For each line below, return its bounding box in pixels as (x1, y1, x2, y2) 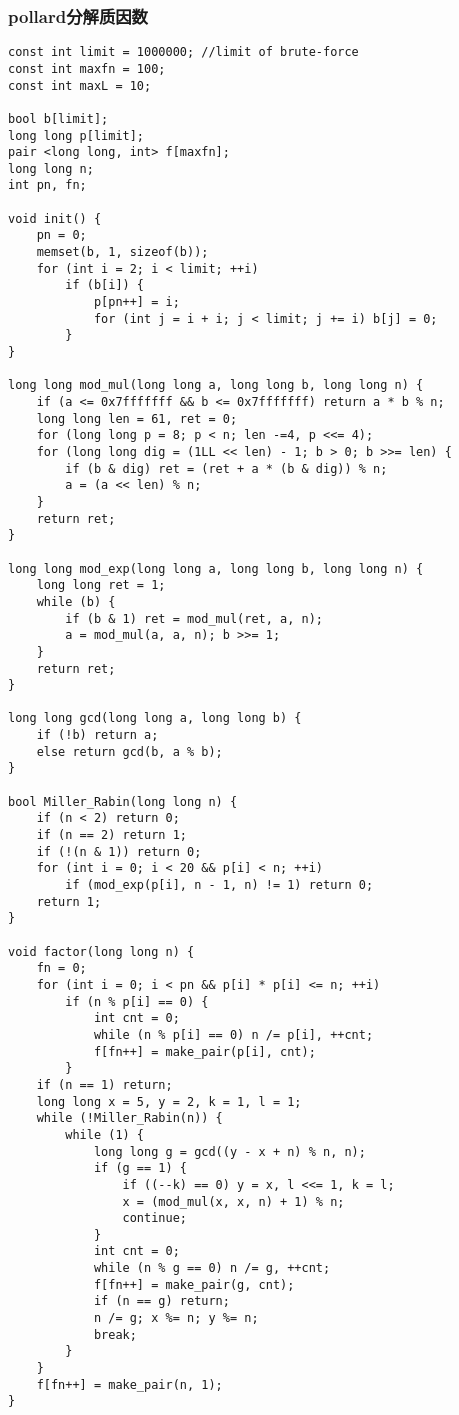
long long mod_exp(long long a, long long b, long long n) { (8, 561, 424, 576)
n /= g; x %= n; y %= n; (93, 1311, 259, 1326)
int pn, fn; (8, 178, 87, 193)
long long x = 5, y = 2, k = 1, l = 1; (36, 1094, 302, 1109)
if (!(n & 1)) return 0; (36, 844, 202, 859)
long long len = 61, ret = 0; (36, 411, 238, 426)
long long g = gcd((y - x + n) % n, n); (93, 1144, 366, 1159)
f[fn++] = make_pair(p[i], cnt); (93, 1044, 316, 1059)
